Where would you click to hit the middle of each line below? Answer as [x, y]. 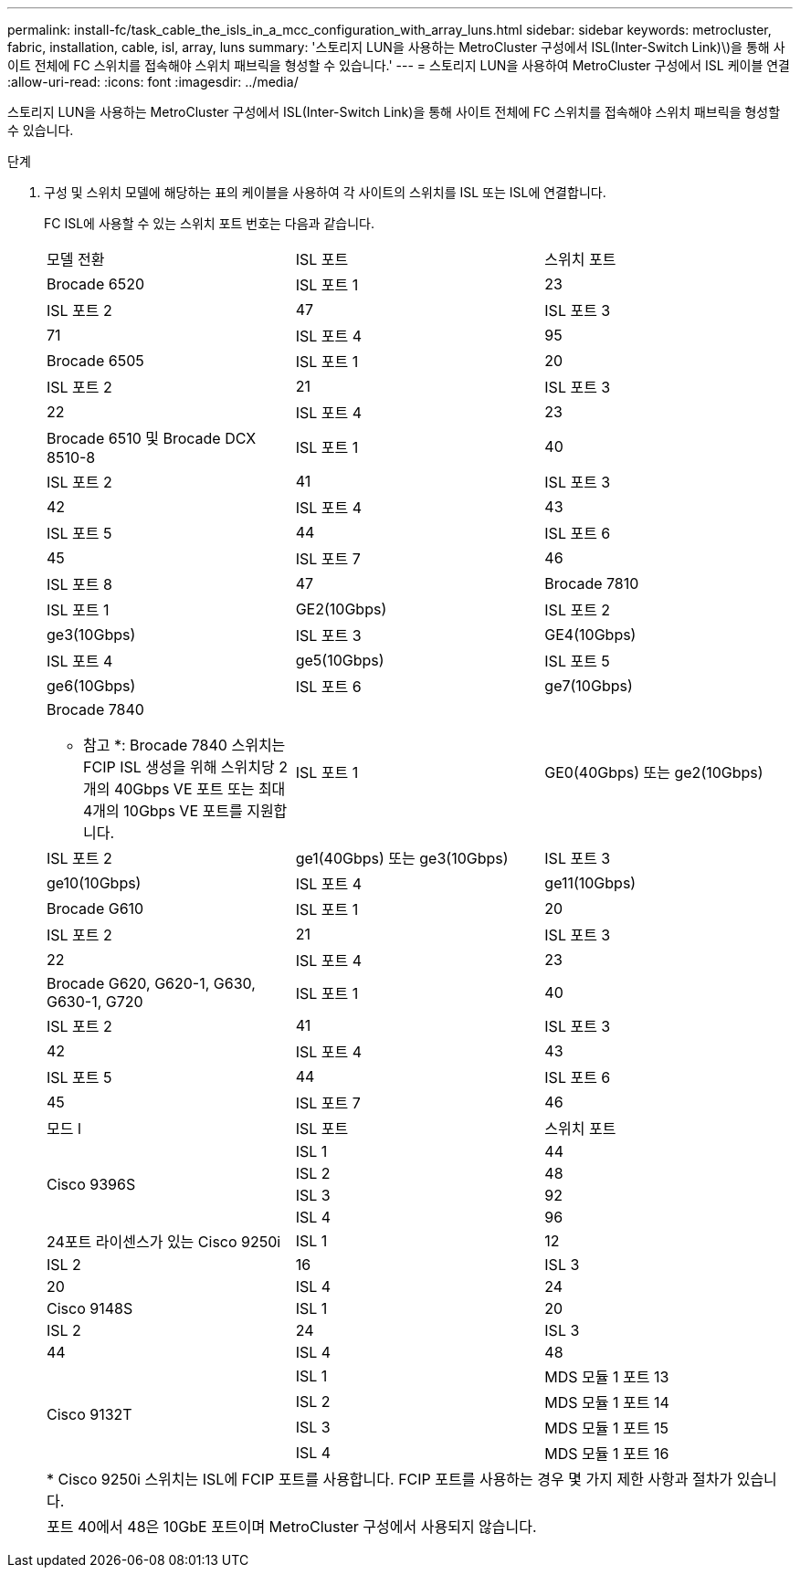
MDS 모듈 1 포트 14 [607, 1402]
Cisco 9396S [91, 1184]
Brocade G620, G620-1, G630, [151, 983]
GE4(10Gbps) [590, 635]
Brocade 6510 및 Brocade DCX [152, 438]
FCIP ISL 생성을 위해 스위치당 [179, 767]
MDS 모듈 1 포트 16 [607, 1454]
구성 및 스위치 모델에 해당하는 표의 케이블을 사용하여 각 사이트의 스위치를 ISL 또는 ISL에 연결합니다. [325, 192]
